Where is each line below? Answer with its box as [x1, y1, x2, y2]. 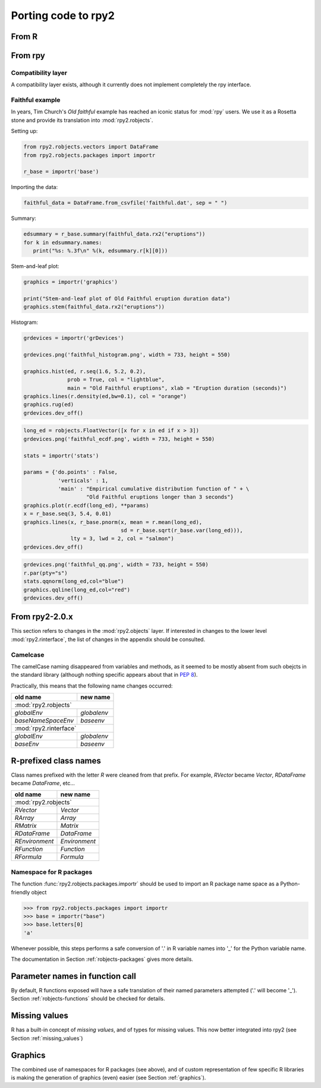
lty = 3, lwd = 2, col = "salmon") [70, 535, 175, 542]
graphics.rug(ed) [23, 401, 74, 408]
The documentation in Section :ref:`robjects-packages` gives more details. [11, 955, 193, 963]
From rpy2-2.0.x [11, 612, 74, 622]
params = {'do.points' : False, [23, 469, 118, 475]
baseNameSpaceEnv [14, 717, 74, 725]
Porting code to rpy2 [11, 9, 115, 22]
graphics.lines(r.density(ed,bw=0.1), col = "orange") [23, 393, 187, 399]
